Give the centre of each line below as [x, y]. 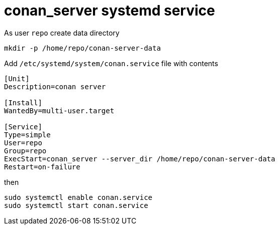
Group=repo [25, 151]
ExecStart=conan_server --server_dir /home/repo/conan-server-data [140, 159]
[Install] [23, 102]
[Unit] [17, 78]
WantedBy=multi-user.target [59, 110]
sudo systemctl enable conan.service [78, 197]
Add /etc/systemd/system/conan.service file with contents [111, 63]
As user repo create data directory [62, 33]
